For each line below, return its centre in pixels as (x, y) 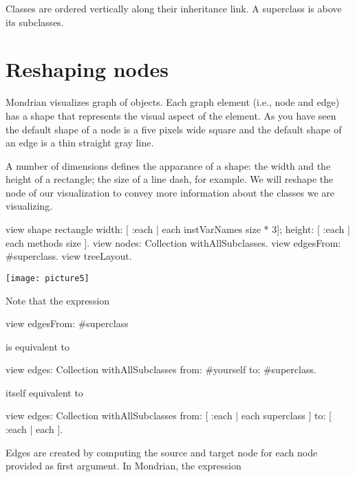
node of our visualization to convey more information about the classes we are (170, 192)
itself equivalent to (44, 392)
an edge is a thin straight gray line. (80, 143)
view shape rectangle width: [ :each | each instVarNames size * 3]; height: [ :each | (178, 229)
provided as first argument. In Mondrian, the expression (123, 466)
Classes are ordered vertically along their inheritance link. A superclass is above (174, 8)
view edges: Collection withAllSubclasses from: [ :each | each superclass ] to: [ (169, 415)
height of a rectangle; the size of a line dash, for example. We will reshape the (170, 179)
